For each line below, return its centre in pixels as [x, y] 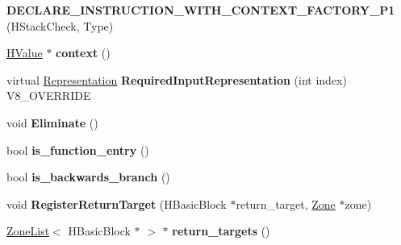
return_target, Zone [286, 203]
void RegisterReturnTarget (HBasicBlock [117, 203]
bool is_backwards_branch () [88, 177]
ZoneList [28, 231]
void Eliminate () [52, 122]
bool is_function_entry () [78, 149]
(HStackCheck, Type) [60, 25]
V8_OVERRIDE [49, 96]
